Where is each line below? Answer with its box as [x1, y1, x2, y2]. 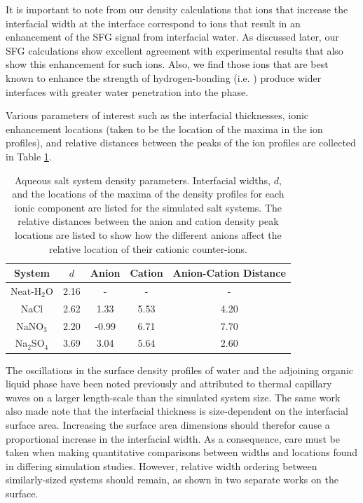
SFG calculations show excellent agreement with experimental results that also [6, 43, 343, 57]
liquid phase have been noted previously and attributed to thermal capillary [6, 376, 332, 391]
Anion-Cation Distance [172, 266, 286, 280]
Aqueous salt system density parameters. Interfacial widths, [14, 172, 270, 187]
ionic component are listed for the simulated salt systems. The [14, 200, 282, 214]
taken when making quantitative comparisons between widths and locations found [6, 445, 358, 460]
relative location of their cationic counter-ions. [48, 241, 247, 256]
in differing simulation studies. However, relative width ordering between [6, 458, 317, 473]
